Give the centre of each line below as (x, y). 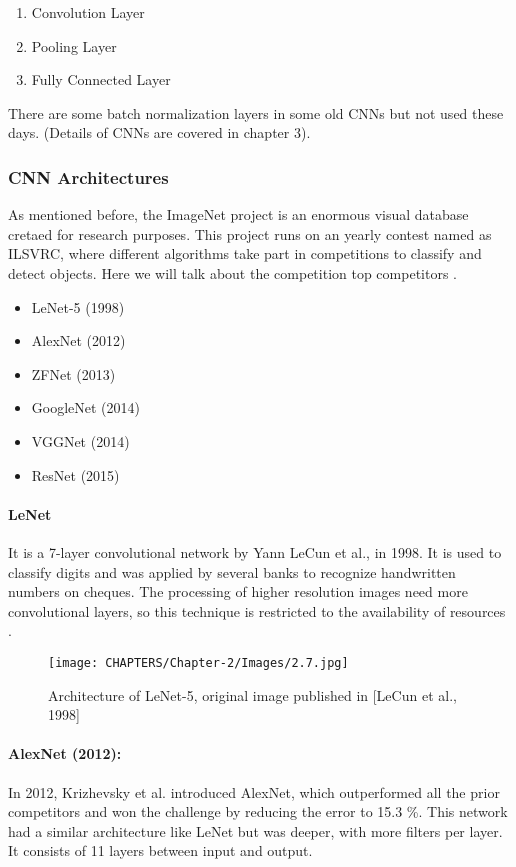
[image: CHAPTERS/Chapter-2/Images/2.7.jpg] (198, 662)
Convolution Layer (88, 12)
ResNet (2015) (75, 474)
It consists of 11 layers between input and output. (160, 850)
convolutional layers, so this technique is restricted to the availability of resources (257, 610)
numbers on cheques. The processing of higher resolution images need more (238, 591)
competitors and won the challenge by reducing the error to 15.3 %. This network (258, 811)
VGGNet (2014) (80, 440)
